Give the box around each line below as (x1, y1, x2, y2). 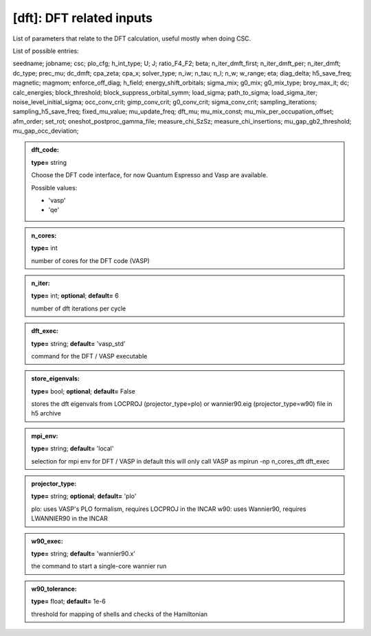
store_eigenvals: (31, 374, 80, 383)
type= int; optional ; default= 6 (31, 292, 120, 300)
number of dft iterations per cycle (31, 304, 126, 313)
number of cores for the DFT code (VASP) (31, 256, 150, 264)
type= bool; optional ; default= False (31, 387, 135, 395)
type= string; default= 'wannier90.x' (31, 549, 136, 558)
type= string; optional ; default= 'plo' (31, 492, 137, 501)
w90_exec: (31, 536, 63, 545)
